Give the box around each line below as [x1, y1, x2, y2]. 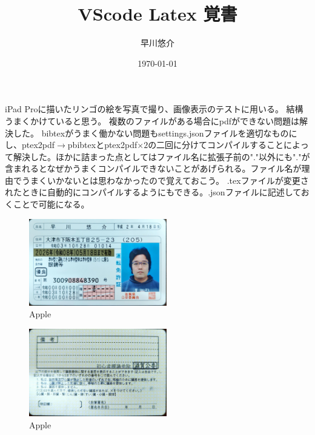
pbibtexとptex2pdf [67, 138, 138, 151]
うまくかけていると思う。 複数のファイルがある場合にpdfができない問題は [5, 114, 300, 127]
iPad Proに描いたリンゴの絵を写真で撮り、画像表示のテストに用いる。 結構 [5, 103, 303, 115]
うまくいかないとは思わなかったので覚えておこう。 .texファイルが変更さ [21, 174, 309, 186]
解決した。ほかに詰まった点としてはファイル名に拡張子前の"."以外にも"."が [13, 150, 310, 163]
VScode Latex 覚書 [78, 1, 237, 26]
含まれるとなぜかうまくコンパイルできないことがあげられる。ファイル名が [5, 162, 302, 175]
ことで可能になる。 [13, 198, 90, 211]
